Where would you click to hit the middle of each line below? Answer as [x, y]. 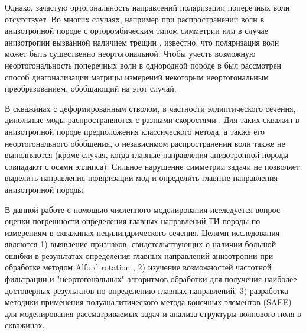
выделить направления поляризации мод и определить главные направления [141, 178]
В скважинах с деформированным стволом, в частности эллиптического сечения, [150, 108]
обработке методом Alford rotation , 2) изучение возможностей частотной [138, 267]
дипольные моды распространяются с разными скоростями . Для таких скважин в [152, 120]
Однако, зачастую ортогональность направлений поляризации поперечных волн [147, 7]
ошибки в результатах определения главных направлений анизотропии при [139, 255]
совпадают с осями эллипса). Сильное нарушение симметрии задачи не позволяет [152, 166]
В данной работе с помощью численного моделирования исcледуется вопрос [143, 209]
